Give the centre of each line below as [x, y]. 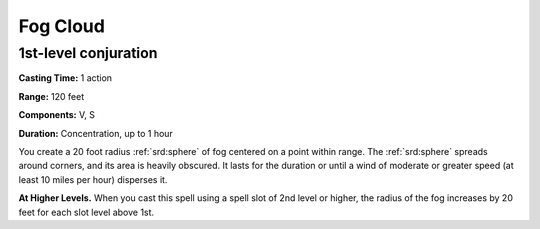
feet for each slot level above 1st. [86, 212]
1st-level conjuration [88, 53]
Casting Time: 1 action [65, 78]
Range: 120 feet [51, 96]
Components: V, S [56, 115]
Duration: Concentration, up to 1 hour [96, 133]
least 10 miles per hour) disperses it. [93, 179]
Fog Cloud [61, 26]
